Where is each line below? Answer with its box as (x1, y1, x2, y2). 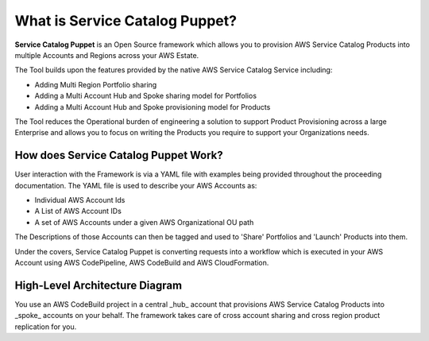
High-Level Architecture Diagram (14, 278, 183, 292)
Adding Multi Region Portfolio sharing (34, 79, 157, 89)
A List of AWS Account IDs (34, 207, 122, 216)
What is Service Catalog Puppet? (14, 12, 238, 29)
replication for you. (14, 322, 77, 331)
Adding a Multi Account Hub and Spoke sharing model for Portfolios (34, 91, 257, 101)
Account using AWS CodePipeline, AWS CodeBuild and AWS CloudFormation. (14, 258, 269, 267)
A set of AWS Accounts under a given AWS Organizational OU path (34, 217, 254, 227)
